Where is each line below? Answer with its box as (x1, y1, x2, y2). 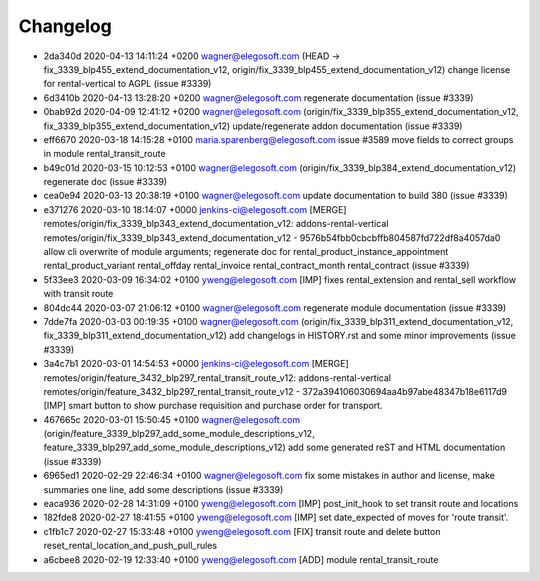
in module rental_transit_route (43, 148, 166, 160)
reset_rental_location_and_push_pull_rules (43, 540, 218, 552)
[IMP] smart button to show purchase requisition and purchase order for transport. (43, 400, 384, 412)
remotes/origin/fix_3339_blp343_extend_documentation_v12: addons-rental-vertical (43, 218, 389, 230)
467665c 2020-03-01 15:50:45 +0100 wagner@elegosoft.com (43, 413, 301, 425)
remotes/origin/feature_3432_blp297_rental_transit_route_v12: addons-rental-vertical (43, 371, 392, 384)
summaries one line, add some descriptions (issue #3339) (43, 483, 284, 495)
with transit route (43, 288, 114, 300)
